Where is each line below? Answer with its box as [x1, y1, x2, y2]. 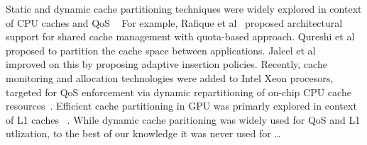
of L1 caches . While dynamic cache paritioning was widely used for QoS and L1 [6, 112, 361, 127]
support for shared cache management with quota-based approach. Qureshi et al [6, 29, 355, 44]
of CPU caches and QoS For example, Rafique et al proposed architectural [6, 15, 343, 30]
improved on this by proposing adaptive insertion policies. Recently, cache [6, 57, 327, 71]
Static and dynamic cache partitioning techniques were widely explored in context [6, 1, 362, 16]
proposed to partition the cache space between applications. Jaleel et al [6, 42, 316, 57]
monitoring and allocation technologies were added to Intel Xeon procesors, [6, 70, 334, 85]
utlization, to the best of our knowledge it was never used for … [6, 126, 281, 141]
